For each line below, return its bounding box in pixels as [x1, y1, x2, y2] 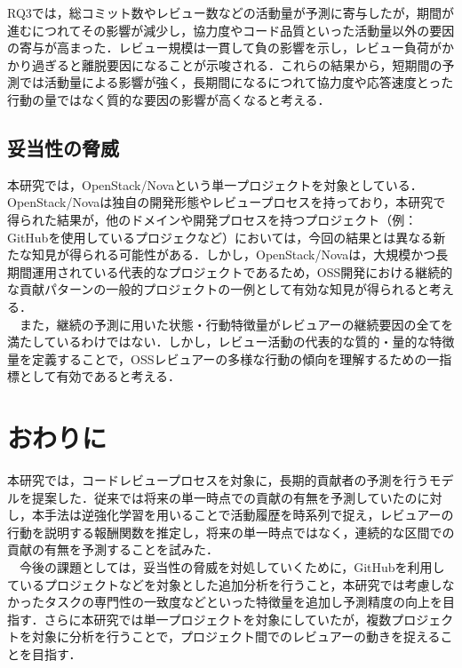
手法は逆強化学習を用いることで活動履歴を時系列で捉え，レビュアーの [44, 505, 454, 524]
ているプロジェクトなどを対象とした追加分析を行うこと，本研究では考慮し [7, 575, 442, 593]
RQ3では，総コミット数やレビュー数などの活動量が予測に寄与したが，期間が [7, 4, 454, 21]
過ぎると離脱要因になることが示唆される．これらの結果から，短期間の [31, 55, 442, 74]
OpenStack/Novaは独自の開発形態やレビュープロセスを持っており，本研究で [7, 193, 446, 211]
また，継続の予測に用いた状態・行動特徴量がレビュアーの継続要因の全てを [19, 314, 454, 333]
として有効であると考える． [19, 367, 181, 386]
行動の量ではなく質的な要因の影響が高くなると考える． [7, 90, 331, 108]
